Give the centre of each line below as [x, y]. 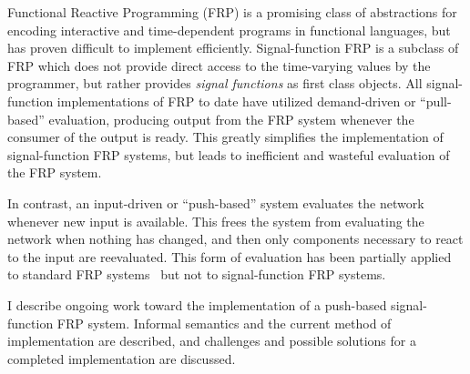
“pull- [436, 101]
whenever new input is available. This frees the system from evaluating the [216, 221]
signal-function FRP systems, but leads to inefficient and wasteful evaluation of [229, 154]
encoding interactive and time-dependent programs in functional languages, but [229, 30]
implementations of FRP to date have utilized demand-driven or [236, 101]
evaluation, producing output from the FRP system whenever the [231, 119]
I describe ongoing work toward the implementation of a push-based [197, 304]
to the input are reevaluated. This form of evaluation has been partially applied [230, 256]
